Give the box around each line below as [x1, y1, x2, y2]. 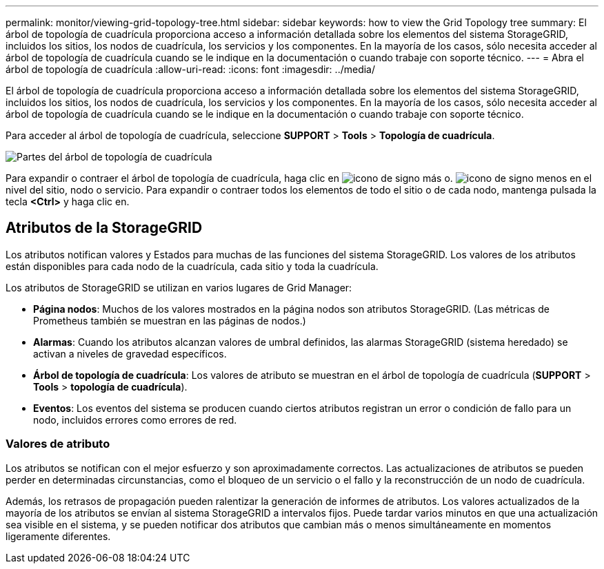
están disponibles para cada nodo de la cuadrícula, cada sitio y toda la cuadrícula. [6, 260, 379, 272]
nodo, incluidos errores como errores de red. [33, 413, 237, 426]
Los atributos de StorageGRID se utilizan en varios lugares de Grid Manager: [6, 281, 352, 293]
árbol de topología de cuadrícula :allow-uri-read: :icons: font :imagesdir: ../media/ [6, 63, 375, 75]
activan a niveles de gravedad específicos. [33, 347, 227, 360]
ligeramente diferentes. [6, 530, 111, 542]
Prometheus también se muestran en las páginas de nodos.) [33, 314, 306, 327]
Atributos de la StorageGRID [6, 219, 203, 237]
